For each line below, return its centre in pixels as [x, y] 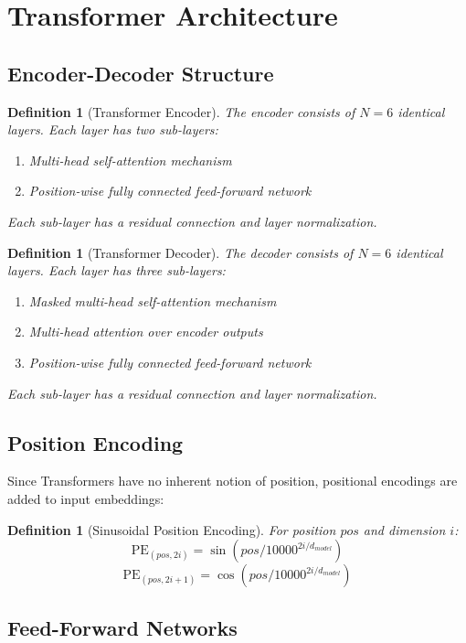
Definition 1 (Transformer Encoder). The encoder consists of [181, 111]
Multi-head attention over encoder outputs [146, 332]
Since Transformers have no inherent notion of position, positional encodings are [233, 481]
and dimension [404, 529]
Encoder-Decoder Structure [141, 73]
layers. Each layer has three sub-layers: [116, 270]
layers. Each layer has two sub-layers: [113, 129]
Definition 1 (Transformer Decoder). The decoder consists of [180, 252]
